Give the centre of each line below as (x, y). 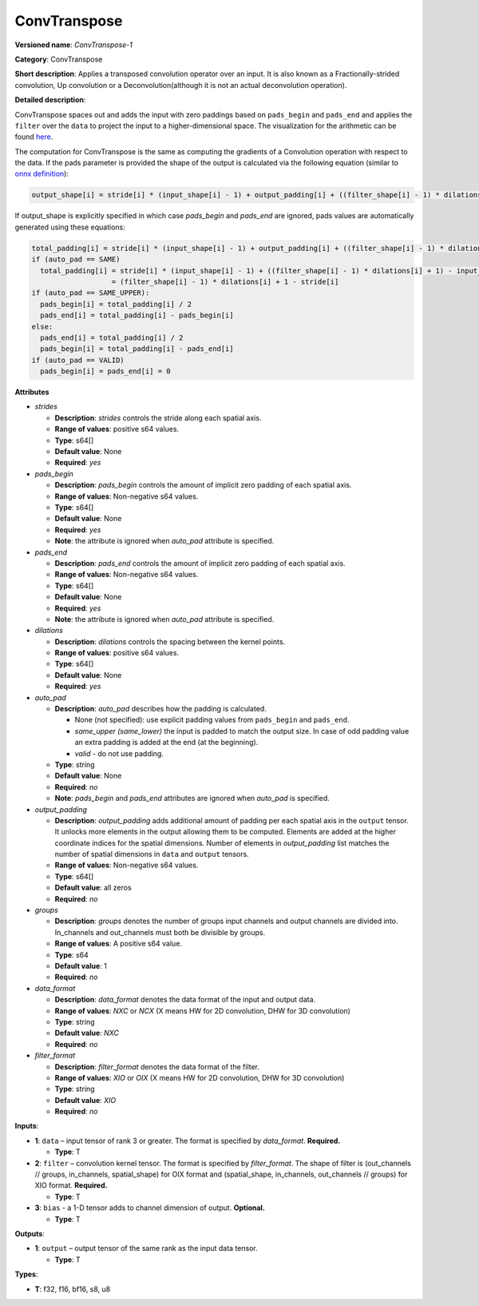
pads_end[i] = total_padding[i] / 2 (112, 337)
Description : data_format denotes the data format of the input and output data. (185, 1000)
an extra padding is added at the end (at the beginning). (166, 743)
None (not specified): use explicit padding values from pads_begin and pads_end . (212, 720)
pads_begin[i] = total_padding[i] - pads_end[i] (137, 349)
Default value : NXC (87, 1033)
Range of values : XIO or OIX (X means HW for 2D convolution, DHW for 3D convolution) (200, 1077)
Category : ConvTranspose (59, 59)
